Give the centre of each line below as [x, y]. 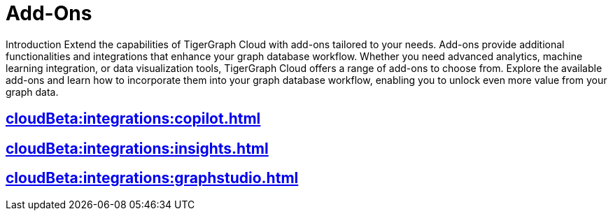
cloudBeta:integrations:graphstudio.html [152, 178]
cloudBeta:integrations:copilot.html [133, 119]
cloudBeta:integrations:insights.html [137, 148]
